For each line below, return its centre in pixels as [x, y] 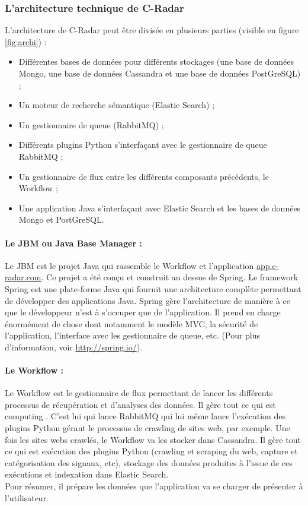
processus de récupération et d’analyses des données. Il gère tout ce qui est [140, 404]
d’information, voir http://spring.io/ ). [74, 347]
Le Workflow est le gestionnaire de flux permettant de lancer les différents [139, 393]
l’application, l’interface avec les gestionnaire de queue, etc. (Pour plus [133, 335]
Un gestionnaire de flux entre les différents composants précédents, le [144, 176]
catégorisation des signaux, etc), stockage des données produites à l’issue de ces [149, 462]
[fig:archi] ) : [26, 41]
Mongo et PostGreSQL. [61, 219]
